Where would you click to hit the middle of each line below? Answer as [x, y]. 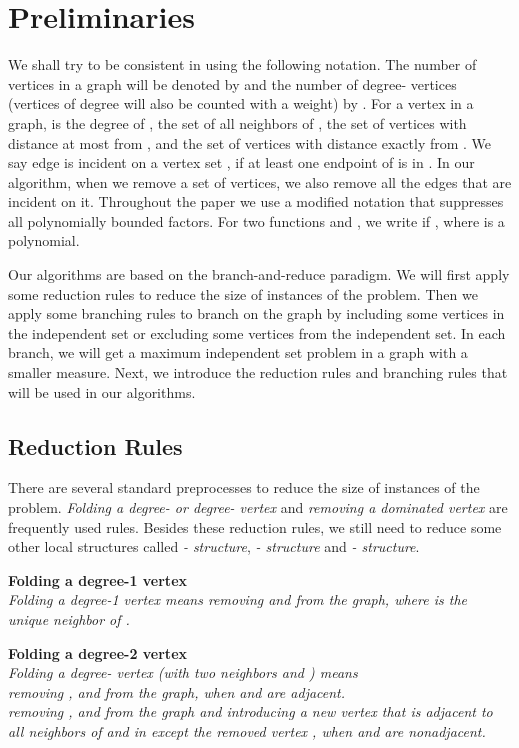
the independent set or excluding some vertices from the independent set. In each [257, 332]
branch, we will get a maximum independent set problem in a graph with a [238, 352]
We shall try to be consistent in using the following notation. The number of [242, 64]
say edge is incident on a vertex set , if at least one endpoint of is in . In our [241, 162]
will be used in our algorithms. [102, 391]
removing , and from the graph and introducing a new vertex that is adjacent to [250, 711]
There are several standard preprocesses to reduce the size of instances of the [244, 487]
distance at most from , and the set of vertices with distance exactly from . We [250, 142]
